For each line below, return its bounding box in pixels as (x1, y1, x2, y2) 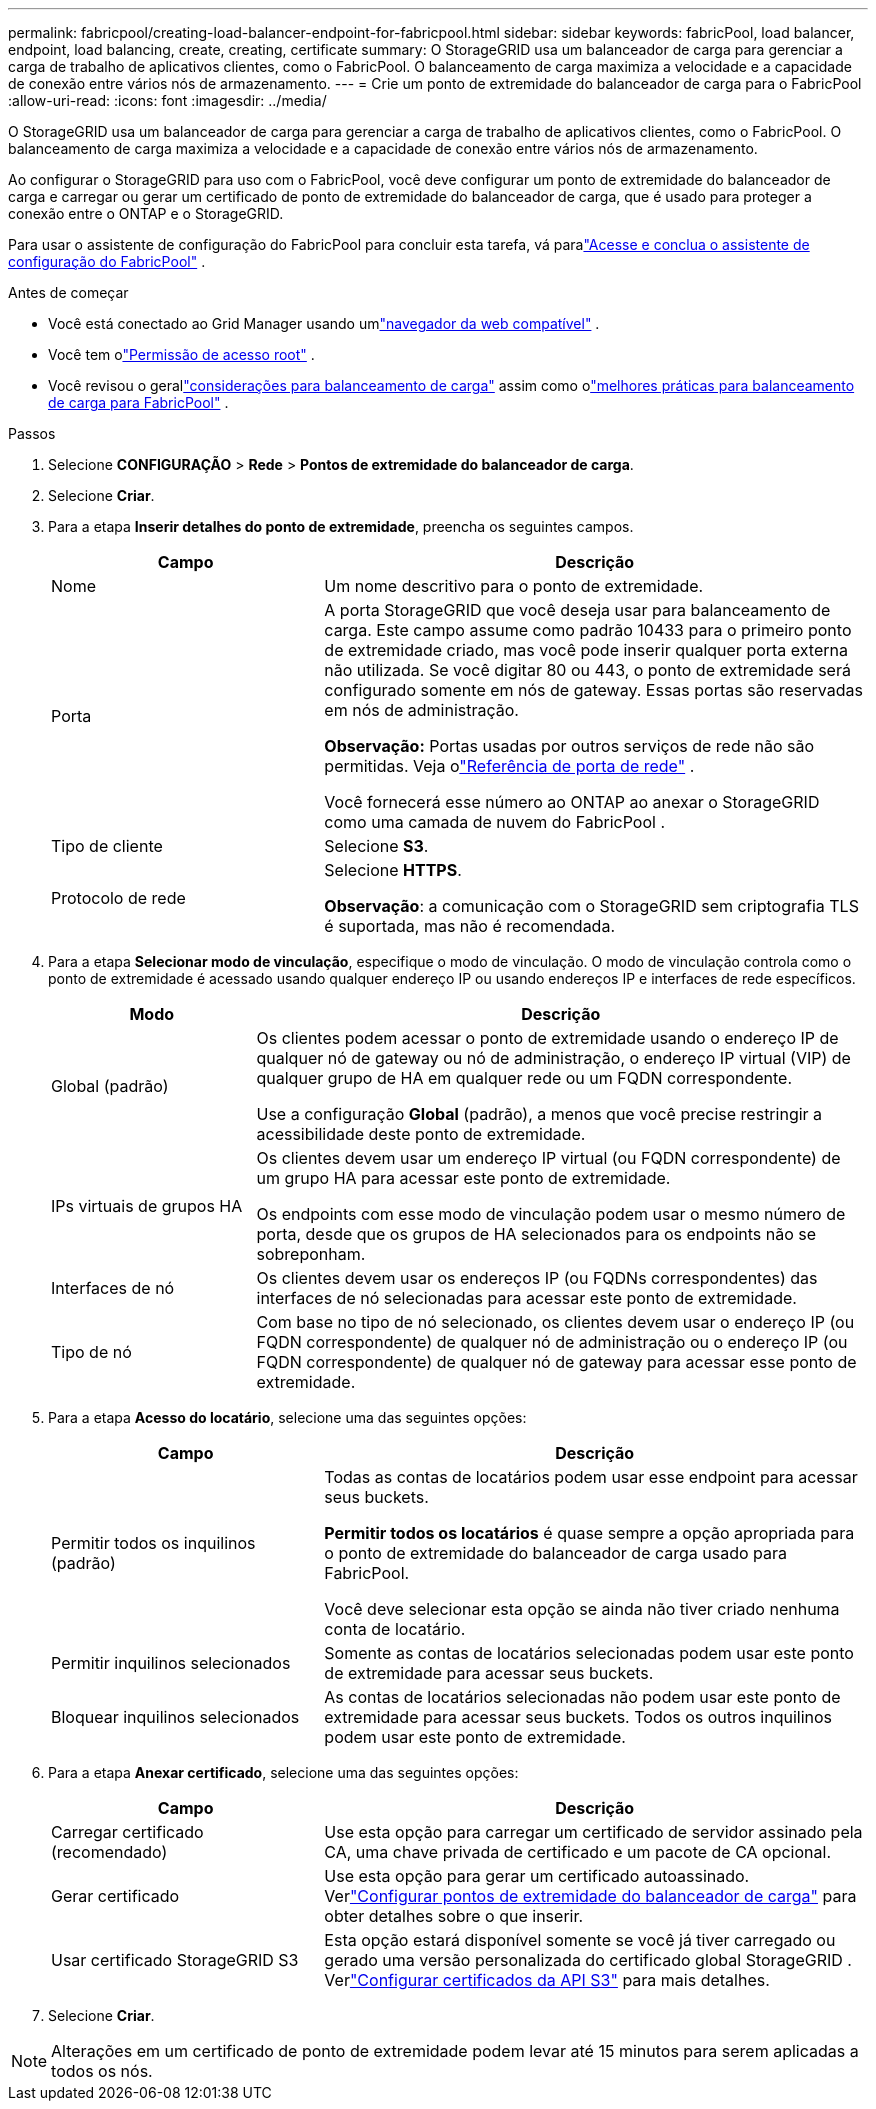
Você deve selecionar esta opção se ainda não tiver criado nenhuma (324, 1599, 840, 1619)
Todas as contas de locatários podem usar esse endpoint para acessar (324, 1467, 858, 1487)
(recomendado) (51, 1842, 168, 1862)
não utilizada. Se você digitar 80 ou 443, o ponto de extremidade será (324, 660, 851, 680)
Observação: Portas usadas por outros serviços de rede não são (324, 736, 815, 756)
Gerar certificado (51, 1886, 180, 1906)
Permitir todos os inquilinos (51, 1533, 256, 1553)
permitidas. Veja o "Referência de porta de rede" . (324, 756, 695, 776)
